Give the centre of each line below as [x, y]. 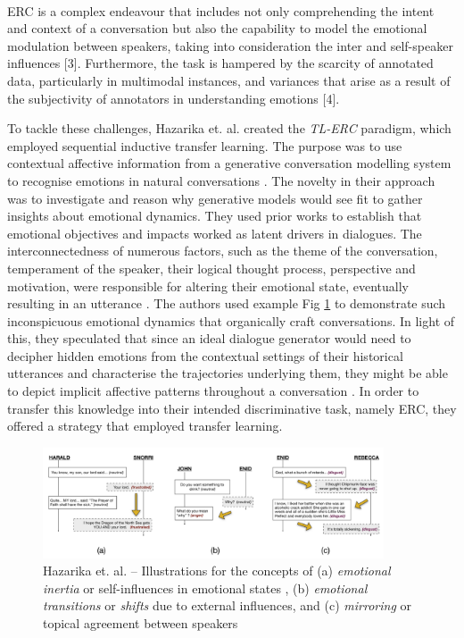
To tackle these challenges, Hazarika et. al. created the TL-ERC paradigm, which [229, 128]
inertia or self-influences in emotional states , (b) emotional [205, 588]
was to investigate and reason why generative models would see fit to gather [215, 198]
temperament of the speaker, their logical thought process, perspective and [211, 268]
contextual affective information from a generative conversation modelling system [229, 163]
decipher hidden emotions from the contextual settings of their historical [205, 355]
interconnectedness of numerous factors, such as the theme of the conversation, [223, 251]
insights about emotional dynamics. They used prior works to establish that [215, 216]
